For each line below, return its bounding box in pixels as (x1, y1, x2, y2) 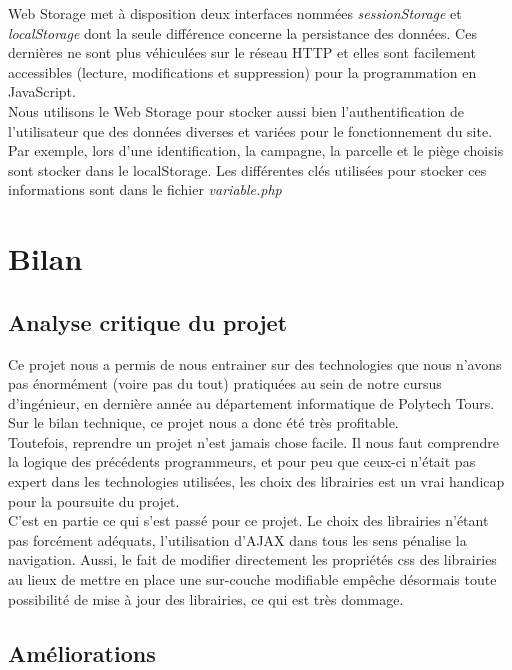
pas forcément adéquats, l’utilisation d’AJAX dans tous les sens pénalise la (8, 529, 467, 550)
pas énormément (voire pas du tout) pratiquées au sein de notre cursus (8, 373, 442, 394)
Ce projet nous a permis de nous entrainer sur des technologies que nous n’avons (8, 353, 502, 374)
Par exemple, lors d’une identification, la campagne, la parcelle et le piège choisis (8, 140, 504, 161)
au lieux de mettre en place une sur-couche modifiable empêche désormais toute (8, 569, 497, 590)
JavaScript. (8, 81, 76, 102)
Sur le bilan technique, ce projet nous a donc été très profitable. (8, 412, 399, 433)
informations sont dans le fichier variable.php (8, 179, 282, 200)
